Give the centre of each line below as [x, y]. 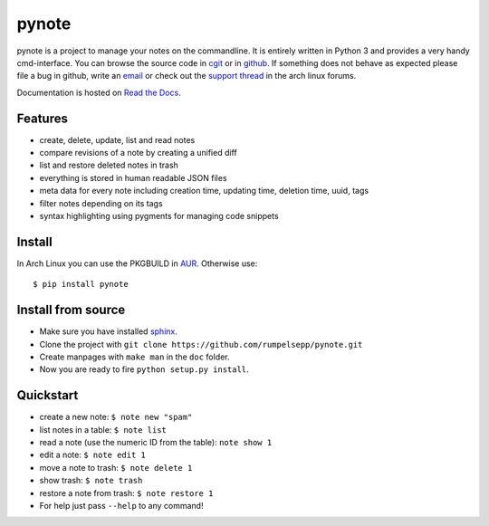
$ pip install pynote [81, 284]
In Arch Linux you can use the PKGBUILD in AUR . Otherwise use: [137, 263]
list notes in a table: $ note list [103, 429]
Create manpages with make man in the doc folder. [134, 357]
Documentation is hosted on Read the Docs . [99, 92]
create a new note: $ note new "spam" [116, 417]
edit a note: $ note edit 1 [93, 455]
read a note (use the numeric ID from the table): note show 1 [156, 443]
